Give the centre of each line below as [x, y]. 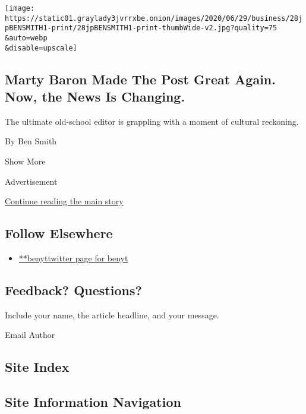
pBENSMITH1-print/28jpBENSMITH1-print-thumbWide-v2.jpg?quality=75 [141, 28]
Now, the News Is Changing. [95, 97]
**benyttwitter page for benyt [73, 258]
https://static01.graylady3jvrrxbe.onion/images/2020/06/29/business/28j [154, 18]
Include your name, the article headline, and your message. [112, 315]
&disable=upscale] [41, 48]
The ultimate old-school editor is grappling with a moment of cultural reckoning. [152, 121]
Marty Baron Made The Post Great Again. [140, 79]
